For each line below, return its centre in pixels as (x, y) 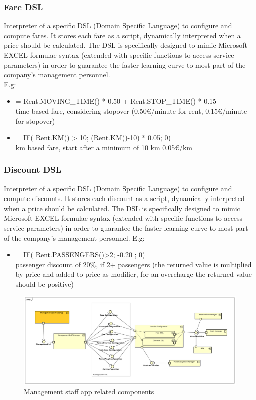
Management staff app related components (89, 392)
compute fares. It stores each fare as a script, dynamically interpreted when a (122, 35)
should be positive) (45, 283)
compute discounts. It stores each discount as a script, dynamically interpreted (124, 198)
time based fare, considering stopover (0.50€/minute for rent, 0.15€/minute (131, 111)
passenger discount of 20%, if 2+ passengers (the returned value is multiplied (134, 264)
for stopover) (35, 121)
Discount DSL (33, 170)
